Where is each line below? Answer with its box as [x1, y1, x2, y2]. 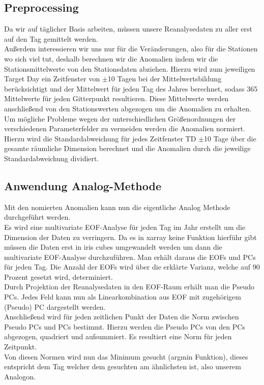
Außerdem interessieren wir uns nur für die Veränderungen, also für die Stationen [4, 43, 258, 54]
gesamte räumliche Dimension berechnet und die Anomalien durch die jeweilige [4, 143, 251, 154]
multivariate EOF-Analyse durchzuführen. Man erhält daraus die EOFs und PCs [4, 251, 256, 262]
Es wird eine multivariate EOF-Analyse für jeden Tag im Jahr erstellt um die [4, 221, 246, 232]
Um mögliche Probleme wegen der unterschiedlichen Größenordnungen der [4, 113, 236, 124]
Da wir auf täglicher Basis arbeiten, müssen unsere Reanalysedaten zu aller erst [4, 23, 252, 34]
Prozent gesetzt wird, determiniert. [4, 271, 113, 282]
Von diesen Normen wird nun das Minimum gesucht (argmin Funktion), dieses [4, 351, 248, 362]
